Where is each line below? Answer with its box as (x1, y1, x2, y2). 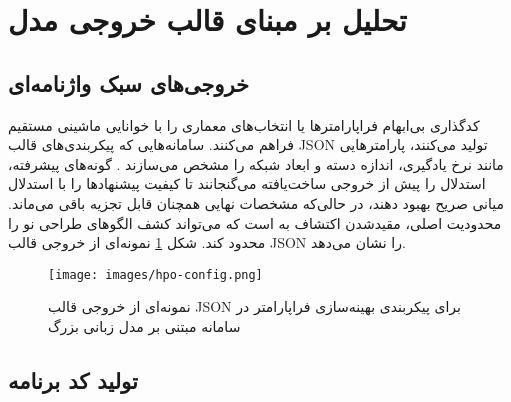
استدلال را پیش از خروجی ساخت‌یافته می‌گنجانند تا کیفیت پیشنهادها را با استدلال (8, 173, 486, 194)
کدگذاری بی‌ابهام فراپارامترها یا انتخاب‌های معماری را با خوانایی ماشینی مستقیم (8, 114, 480, 135)
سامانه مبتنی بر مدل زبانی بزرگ (48, 315, 241, 336)
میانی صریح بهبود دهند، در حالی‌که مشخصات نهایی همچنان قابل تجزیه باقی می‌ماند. (8, 192, 505, 213)
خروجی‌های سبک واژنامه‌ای (8, 67, 250, 98)
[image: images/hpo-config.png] (48, 267, 263, 282)
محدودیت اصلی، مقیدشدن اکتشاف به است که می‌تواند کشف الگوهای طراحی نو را (8, 212, 502, 233)
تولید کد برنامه (8, 364, 138, 395)
